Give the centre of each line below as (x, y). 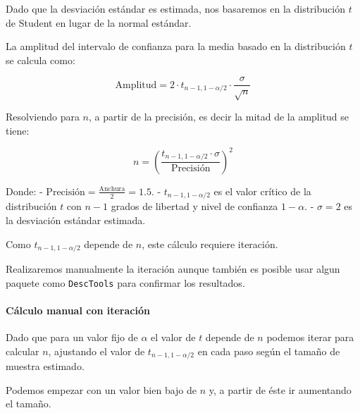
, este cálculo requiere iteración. (210, 244)
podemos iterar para (310, 337)
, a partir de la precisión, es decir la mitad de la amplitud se (219, 117)
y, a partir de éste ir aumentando (280, 389)
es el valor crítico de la (262, 191)
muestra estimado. (45, 366)
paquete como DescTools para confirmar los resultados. (125, 282)
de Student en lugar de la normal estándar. (99, 22)
